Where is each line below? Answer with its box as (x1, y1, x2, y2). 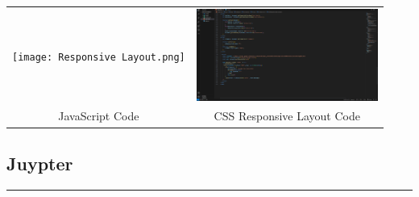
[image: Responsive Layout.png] (12, 52, 185, 64)
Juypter (6, 150, 73, 175)
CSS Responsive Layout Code (214, 107, 360, 124)
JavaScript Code (58, 107, 139, 124)
